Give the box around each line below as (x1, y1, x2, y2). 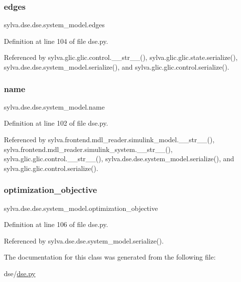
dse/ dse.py (4, 268, 36, 278)
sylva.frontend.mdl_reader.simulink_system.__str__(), (4, 144, 173, 154)
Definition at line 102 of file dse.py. (4, 118, 108, 128)
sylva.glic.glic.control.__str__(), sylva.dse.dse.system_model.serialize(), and (4, 153, 234, 164)
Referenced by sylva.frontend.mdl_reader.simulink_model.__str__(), (4, 134, 215, 144)
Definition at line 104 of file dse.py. (4, 36, 108, 46)
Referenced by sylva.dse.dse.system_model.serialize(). (4, 235, 164, 245)
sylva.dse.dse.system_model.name (4, 101, 105, 112)
